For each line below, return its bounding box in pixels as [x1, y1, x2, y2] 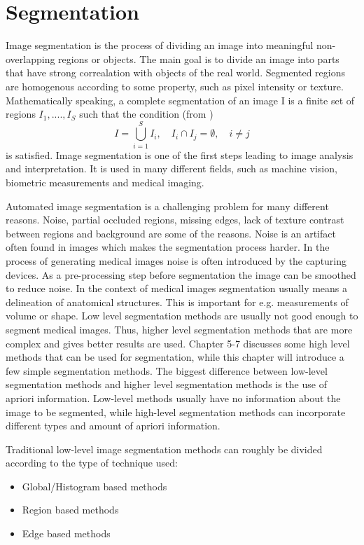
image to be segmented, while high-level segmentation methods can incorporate [6, 404, 346, 419]
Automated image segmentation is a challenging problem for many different [6, 198, 329, 213]
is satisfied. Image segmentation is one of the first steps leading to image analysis [6, 147, 353, 162]
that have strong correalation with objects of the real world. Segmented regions [6, 65, 346, 80]
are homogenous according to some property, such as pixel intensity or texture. [6, 78, 344, 93]
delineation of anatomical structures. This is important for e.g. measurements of [6, 294, 349, 309]
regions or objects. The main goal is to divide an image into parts [58, 51, 339, 66]
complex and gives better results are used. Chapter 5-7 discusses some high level [6, 336, 350, 350]
